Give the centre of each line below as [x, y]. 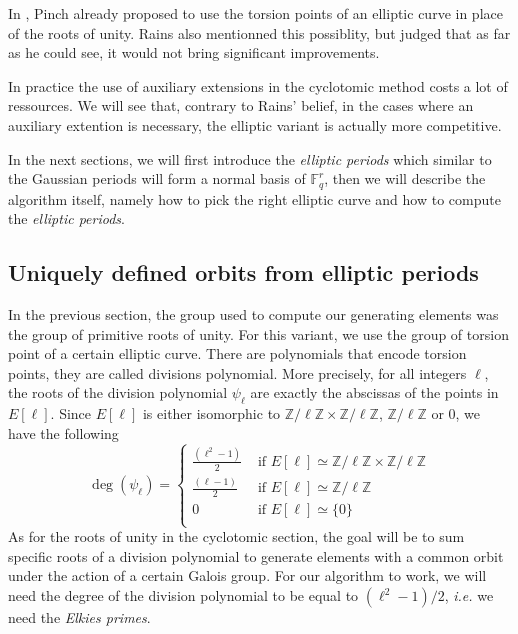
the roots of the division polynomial [118, 392]
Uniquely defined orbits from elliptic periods [243, 272]
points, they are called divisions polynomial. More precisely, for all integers [237, 372]
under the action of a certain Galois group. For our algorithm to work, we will [247, 575]
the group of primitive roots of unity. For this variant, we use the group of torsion [258, 333]
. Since [71, 413]
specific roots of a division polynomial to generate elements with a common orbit [256, 555]
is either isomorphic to [211, 413]
